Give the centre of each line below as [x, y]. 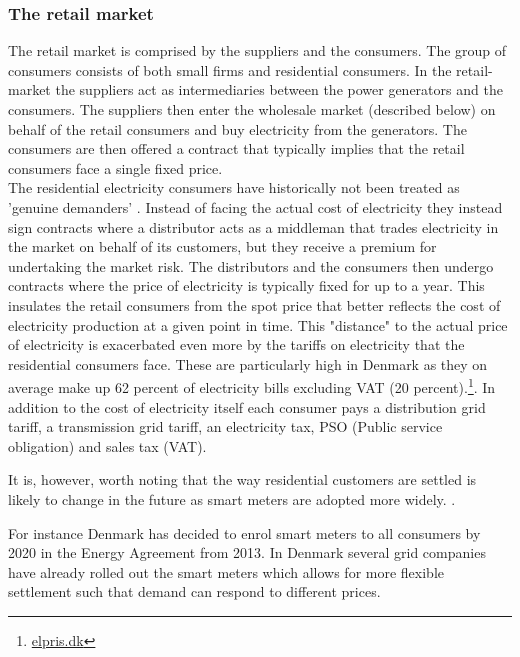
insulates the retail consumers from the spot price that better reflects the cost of [254, 304]
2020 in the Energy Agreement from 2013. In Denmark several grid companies [247, 552]
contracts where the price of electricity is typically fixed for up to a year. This [246, 285]
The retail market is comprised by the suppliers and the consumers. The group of [257, 50]
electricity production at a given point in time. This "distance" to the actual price [258, 324]
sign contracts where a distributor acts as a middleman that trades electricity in [253, 226]
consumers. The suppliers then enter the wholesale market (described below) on [252, 109]
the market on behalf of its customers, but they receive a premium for [222, 246]
